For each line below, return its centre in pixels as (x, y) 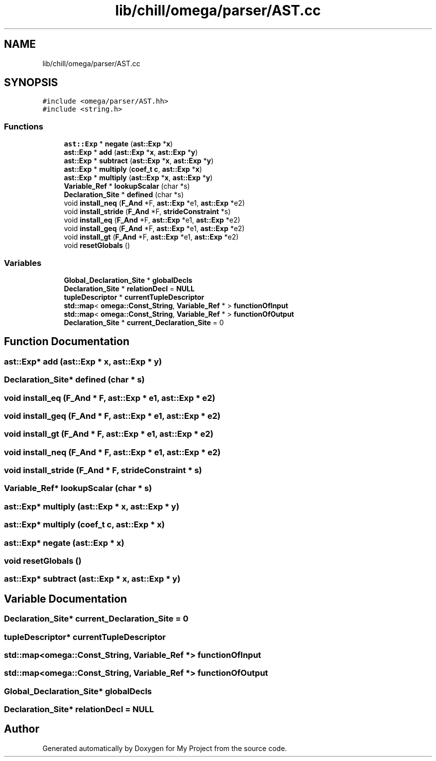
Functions (24, 126)
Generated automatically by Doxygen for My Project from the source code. (165, 748)
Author (22, 729)
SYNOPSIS (31, 83)
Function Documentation (67, 342)
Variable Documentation (66, 599)
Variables (23, 263)
